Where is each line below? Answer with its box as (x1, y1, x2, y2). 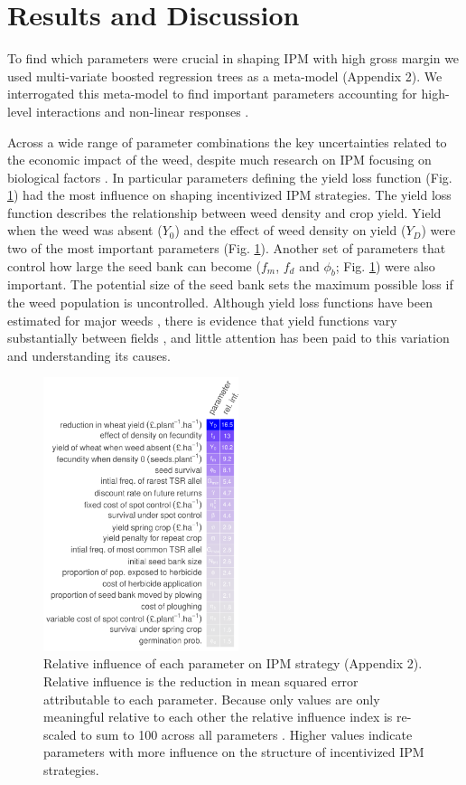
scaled (43, 724, 77, 743)
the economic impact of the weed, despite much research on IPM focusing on (7, 150, 432, 169)
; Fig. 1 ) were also (335, 256, 435, 275)
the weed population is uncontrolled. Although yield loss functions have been (7, 293, 433, 312)
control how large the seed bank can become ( (7, 256, 261, 275)
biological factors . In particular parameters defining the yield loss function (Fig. (7, 167, 452, 186)
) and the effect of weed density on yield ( (174, 221, 406, 240)
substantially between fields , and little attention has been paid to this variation (7, 328, 450, 347)
